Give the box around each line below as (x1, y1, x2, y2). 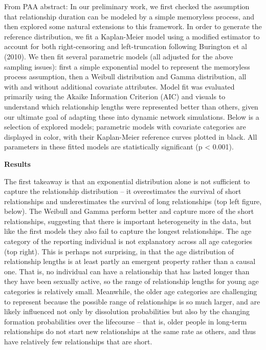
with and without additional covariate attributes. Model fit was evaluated (4, 81, 235, 92)
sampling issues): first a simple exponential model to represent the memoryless (4, 61, 250, 72)
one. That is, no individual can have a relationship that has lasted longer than (4, 266, 250, 276)
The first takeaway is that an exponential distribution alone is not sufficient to (4, 176, 250, 186)
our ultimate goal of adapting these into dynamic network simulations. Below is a (4, 111, 259, 122)
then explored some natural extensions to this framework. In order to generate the (4, 21, 262, 32)
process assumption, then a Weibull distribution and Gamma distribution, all (4, 71, 247, 82)
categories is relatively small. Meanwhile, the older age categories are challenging (4, 286, 257, 297)
